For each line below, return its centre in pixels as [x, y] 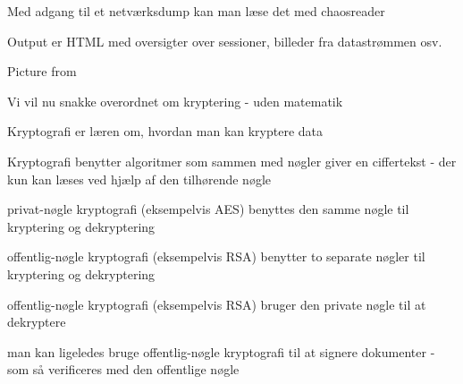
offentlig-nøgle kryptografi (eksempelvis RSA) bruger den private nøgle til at [217, 304]
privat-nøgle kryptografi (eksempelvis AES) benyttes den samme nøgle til [208, 209]
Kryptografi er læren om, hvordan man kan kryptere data [165, 131]
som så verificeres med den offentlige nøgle [123, 369]
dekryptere [37, 322]
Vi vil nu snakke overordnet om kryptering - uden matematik [175, 101]
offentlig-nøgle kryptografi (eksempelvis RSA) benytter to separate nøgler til [216, 256]
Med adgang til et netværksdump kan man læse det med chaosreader [196, 11]
